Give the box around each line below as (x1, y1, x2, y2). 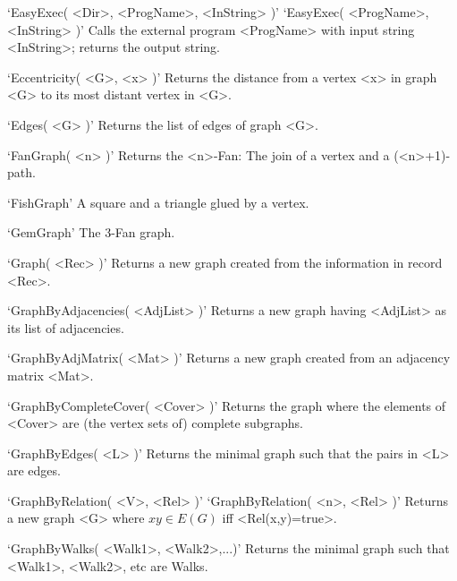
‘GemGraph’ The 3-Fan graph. (7, 223, 175, 242)
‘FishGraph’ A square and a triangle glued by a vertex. (7, 192, 309, 211)
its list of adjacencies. (7, 318, 124, 337)
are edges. (7, 461, 61, 480)
